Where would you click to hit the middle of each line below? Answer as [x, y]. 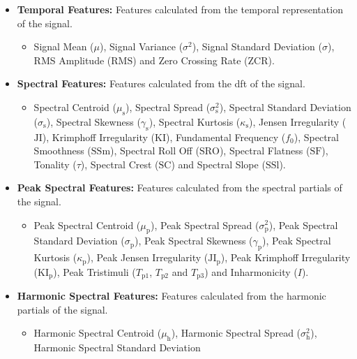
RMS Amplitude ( [73, 60]
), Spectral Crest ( [120, 164]
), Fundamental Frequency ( [226, 137]
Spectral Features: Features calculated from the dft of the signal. [161, 83]
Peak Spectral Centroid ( [87, 225]
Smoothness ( [62, 151]
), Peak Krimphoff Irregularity [286, 257]
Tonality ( [55, 164]
